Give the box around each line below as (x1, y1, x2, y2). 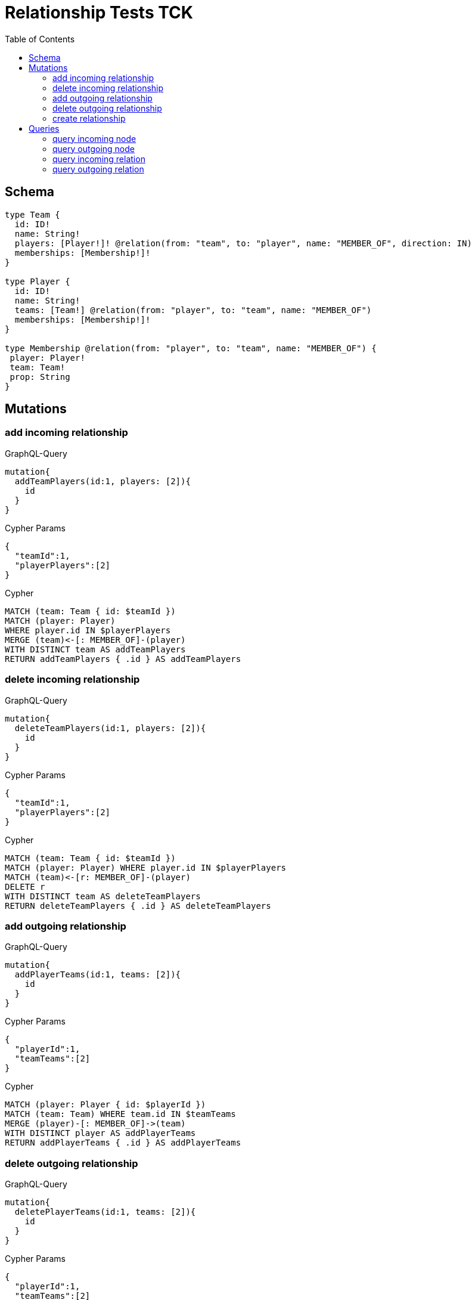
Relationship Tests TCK (5, 2, 193, 23)
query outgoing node (52, 143, 135, 154)
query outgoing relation (52, 163, 144, 174)
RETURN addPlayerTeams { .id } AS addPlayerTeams (5, 1138, 241, 1148)
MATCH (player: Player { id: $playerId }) (5, 1100, 206, 1110)
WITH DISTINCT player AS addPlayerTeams (5, 1128, 196, 1138)
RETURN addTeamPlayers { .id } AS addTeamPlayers (5, 654, 241, 664)
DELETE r (5, 881, 45, 892)
